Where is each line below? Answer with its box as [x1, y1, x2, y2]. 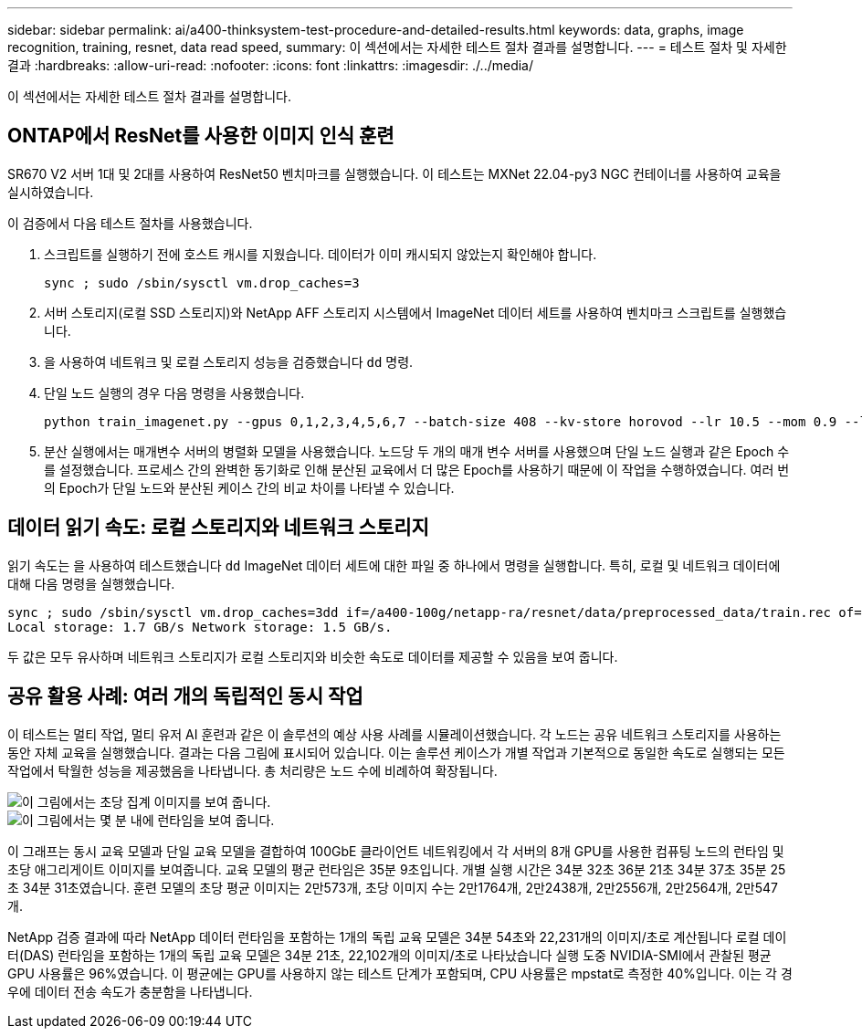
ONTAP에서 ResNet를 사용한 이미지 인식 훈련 [7, 124, 394, 148]
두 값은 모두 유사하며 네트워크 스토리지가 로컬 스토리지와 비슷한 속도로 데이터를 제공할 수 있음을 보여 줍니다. [7, 648, 618, 665]
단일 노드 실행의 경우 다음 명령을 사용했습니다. [44, 384, 305, 401]
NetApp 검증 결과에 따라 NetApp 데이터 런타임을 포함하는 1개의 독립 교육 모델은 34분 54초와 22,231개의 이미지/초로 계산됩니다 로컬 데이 [7, 928, 787, 945]
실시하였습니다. [7, 183, 94, 200]
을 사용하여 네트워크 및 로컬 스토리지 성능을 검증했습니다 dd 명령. [44, 353, 414, 370]
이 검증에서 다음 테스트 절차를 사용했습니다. [7, 215, 253, 231]
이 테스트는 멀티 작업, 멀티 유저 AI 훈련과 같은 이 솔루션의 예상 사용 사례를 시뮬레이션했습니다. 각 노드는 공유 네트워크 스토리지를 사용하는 [7, 726, 782, 742]
